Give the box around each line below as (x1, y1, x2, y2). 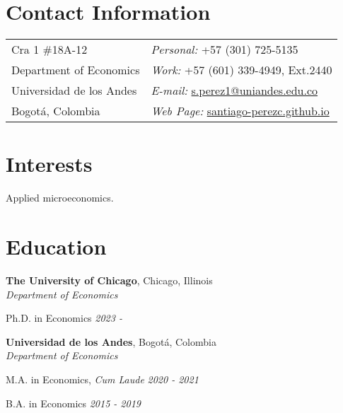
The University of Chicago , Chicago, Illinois (6, 272, 213, 287)
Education (6, 232, 107, 261)
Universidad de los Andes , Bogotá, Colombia (6, 334, 216, 349)
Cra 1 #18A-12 (11, 41, 88, 58)
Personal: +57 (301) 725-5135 (151, 41, 298, 58)
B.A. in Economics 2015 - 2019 (6, 395, 141, 410)
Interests (6, 149, 93, 178)
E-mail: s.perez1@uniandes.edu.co (151, 82, 318, 99)
